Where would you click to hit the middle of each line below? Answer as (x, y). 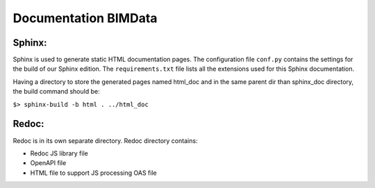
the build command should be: (56, 92)
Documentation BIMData (85, 18)
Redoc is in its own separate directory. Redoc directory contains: (105, 140)
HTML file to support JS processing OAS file (93, 173)
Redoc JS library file (59, 153)
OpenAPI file (48, 163)
